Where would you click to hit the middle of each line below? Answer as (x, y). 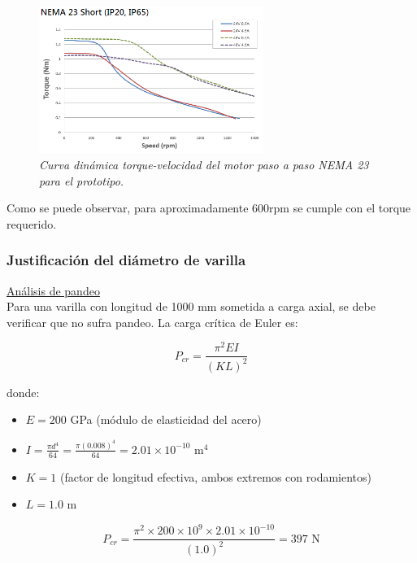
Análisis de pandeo (53, 290)
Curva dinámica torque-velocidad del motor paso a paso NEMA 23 (204, 164)
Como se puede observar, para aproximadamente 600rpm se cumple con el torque (209, 208)
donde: (23, 392)
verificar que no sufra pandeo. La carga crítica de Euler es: (152, 322)
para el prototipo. (82, 180)
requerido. (32, 223)
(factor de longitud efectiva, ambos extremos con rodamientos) (216, 476)
